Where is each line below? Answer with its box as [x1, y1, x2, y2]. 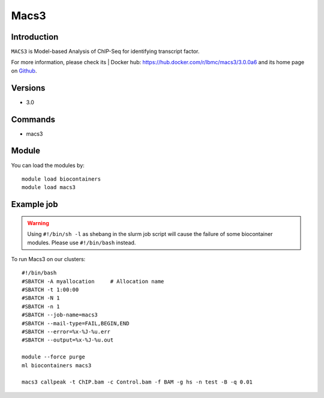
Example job [11, 199, 58, 210]
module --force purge [22, 354, 85, 360]
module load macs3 [22, 184, 76, 191]
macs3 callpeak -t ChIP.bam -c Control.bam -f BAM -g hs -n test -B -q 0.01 [22, 379, 253, 385]
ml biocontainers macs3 [22, 362, 92, 369]
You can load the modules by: [11, 161, 85, 169]
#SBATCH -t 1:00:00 [22, 286, 79, 294]
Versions [11, 83, 46, 93]
